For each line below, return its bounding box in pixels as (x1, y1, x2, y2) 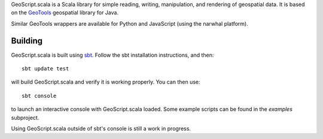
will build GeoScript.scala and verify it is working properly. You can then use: (11, 78, 200, 86)
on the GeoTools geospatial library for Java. (11, 9, 119, 16)
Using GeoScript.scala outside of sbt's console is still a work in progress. (11, 125, 191, 132)
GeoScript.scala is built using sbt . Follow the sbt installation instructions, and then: (11, 51, 214, 58)
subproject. (11, 114, 39, 121)
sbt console (22, 92, 57, 99)
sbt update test (22, 66, 69, 72)
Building (11, 36, 43, 46)
